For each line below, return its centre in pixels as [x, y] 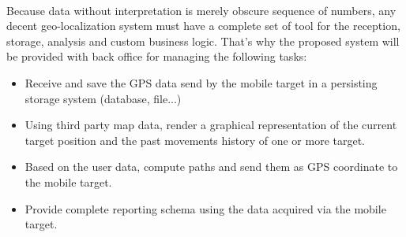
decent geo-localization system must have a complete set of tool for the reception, [203, 26]
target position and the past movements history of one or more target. [195, 140]
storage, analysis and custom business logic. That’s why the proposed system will [203, 41]
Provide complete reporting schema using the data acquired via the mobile [205, 208]
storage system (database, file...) [103, 98]
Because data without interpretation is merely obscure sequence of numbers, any [201, 10]
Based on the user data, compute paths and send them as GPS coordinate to [211, 167]
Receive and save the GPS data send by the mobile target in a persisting [201, 82]
